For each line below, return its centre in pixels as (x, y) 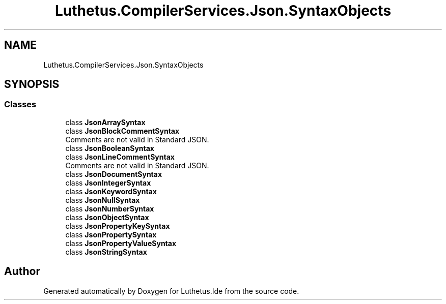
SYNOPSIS (32, 84)
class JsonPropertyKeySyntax (118, 226)
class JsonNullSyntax (103, 200)
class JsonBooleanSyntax (110, 148)
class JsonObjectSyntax (107, 217)
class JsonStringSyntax (106, 252)
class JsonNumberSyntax (110, 208)
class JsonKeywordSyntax (111, 191)
